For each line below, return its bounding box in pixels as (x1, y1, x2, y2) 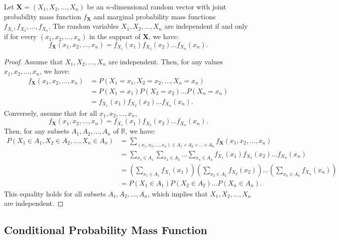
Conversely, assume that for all (4, 107, 97, 118)
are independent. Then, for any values (108, 56, 223, 66)
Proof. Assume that (4, 56, 63, 66)
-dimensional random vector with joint (110, 1, 226, 11)
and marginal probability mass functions (93, 11, 216, 21)
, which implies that (148, 188, 208, 198)
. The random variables (48, 21, 119, 31)
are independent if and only (164, 21, 248, 31)
